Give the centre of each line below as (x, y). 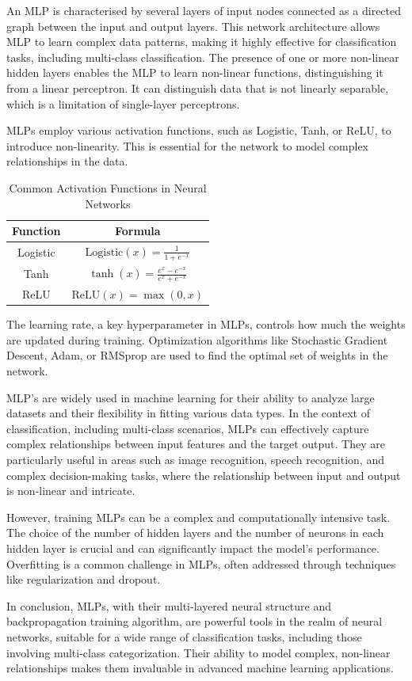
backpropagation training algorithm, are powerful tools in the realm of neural (195, 621)
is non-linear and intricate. (71, 491)
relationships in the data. (67, 161)
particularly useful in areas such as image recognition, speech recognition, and (195, 459)
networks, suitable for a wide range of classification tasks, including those (184, 636)
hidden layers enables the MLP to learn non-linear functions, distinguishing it (195, 72)
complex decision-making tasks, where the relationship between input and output (204, 475)
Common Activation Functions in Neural (108, 187)
